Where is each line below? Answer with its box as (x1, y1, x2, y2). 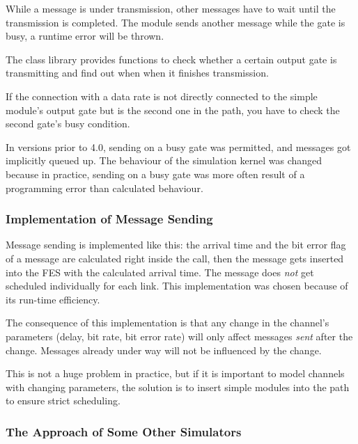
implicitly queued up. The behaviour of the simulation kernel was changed (6, 153, 322, 168)
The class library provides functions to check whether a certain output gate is (6, 51, 337, 66)
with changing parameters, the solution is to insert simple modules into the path (6, 379, 350, 394)
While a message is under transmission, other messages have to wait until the (6, 1, 336, 15)
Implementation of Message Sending (6, 210, 213, 228)
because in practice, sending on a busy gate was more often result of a (6, 166, 305, 181)
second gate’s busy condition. (6, 116, 130, 131)
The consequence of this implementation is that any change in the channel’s (6, 315, 329, 330)
